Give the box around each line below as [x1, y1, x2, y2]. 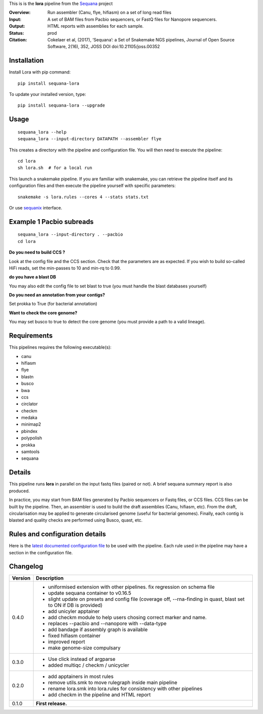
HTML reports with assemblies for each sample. [47, 23, 144, 29]
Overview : [9, 10, 31, 16]
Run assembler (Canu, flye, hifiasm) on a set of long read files [47, 10, 171, 16]
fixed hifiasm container [48, 632, 101, 639]
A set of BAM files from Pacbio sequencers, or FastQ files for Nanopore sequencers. [47, 16, 217, 22]
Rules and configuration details [9, 530, 106, 538]
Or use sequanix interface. [9, 205, 62, 210]
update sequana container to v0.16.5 [48, 590, 131, 597]
